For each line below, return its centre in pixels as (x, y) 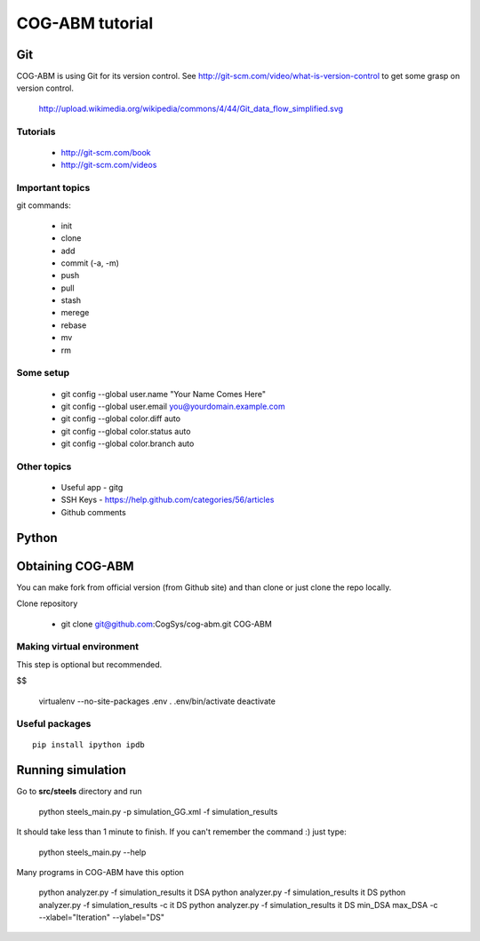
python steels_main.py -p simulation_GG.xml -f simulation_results (158, 811)
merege (75, 313)
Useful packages (54, 724)
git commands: (44, 205)
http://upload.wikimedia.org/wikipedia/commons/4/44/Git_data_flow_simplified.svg (191, 108)
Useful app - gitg (92, 488)
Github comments (93, 512)
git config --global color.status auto (126, 431)
